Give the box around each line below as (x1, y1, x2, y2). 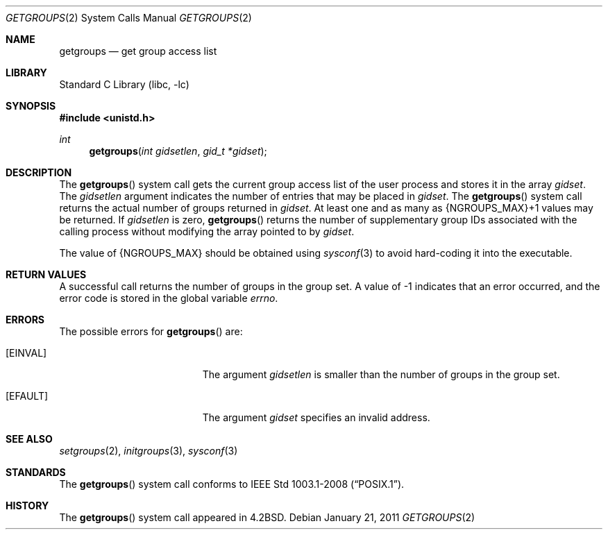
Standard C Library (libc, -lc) (59, 78, 189, 90)
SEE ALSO (6, 433, 53, 445)
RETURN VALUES (6, 269, 87, 280)
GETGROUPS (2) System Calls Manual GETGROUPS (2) (6, 12, 252, 24)
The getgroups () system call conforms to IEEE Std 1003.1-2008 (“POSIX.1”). (59, 478, 405, 490)
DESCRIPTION (6, 167, 72, 178)
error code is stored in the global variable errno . (59, 292, 278, 304)
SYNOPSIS (6, 100, 56, 112)
